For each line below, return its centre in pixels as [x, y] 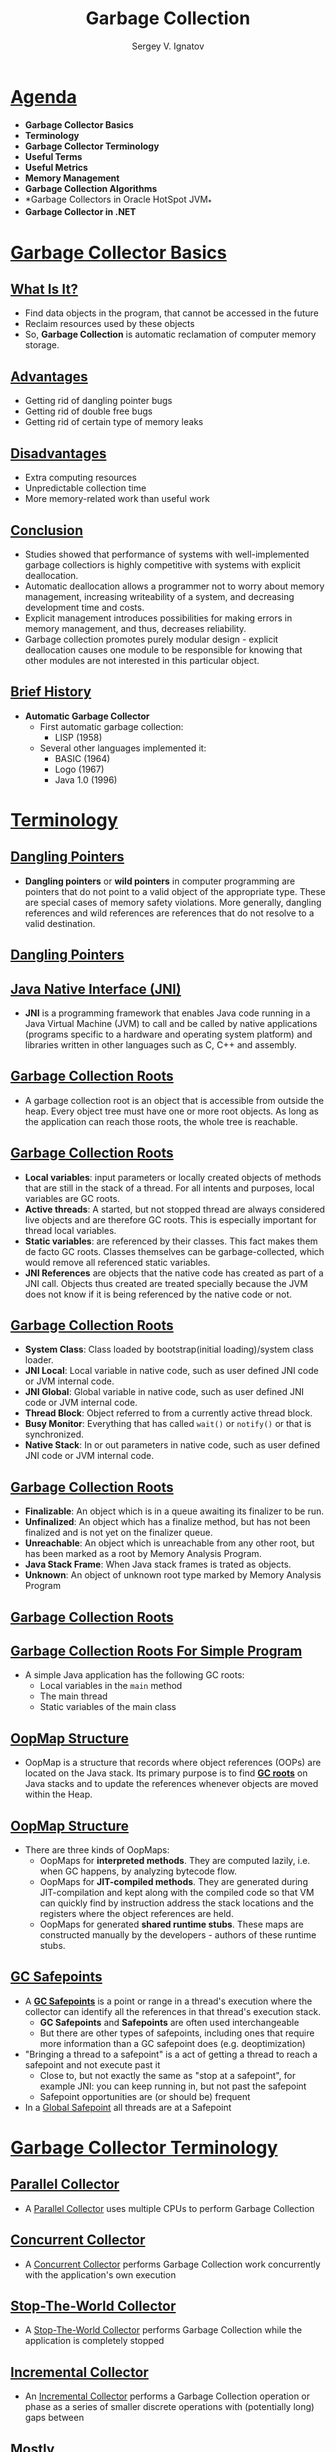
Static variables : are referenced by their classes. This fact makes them [171, 1241]
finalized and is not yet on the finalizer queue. [118, 1533]
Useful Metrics [56, 167]
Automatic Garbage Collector [87, 716]
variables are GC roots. [72, 1198]
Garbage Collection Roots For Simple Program [156, 1650]
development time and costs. [84, 607]
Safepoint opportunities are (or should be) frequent [145, 2096]
